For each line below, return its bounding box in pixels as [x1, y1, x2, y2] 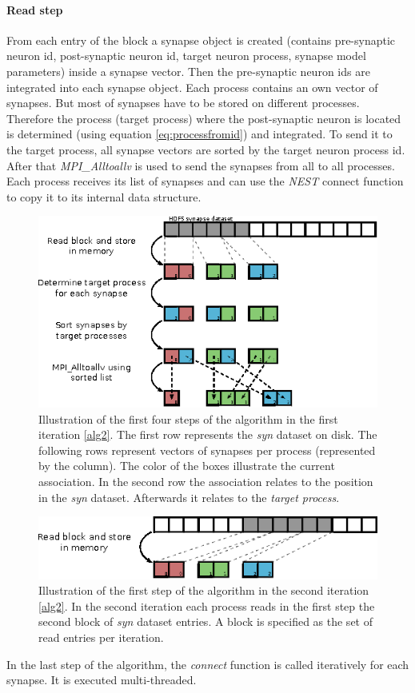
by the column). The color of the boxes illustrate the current [38, 457, 335, 474]
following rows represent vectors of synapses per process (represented [38, 441, 376, 458]
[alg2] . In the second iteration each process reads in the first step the [38, 597, 375, 614]
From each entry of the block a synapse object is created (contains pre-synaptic [6, 31, 396, 48]
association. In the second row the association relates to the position [38, 472, 373, 489]
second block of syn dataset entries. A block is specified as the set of [38, 613, 373, 630]
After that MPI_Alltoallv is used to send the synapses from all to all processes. [6, 157, 395, 173]
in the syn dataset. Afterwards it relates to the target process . [38, 488, 340, 505]
